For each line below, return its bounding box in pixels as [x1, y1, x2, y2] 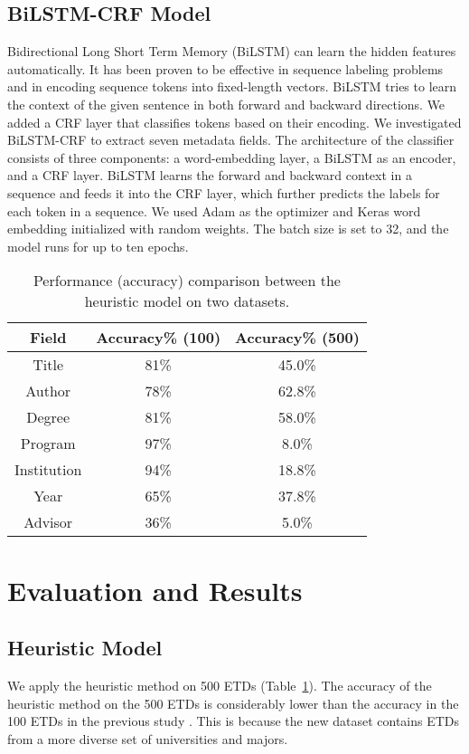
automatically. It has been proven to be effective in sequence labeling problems [7, 59, 444, 78]
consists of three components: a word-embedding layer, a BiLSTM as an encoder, [7, 148, 456, 167]
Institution [14, 459, 82, 481]
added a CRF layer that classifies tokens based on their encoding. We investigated [7, 112, 462, 131]
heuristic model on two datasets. [84, 291, 290, 312]
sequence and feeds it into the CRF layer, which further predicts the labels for [7, 183, 440, 202]
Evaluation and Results [7, 571, 303, 608]
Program [20, 433, 76, 454]
